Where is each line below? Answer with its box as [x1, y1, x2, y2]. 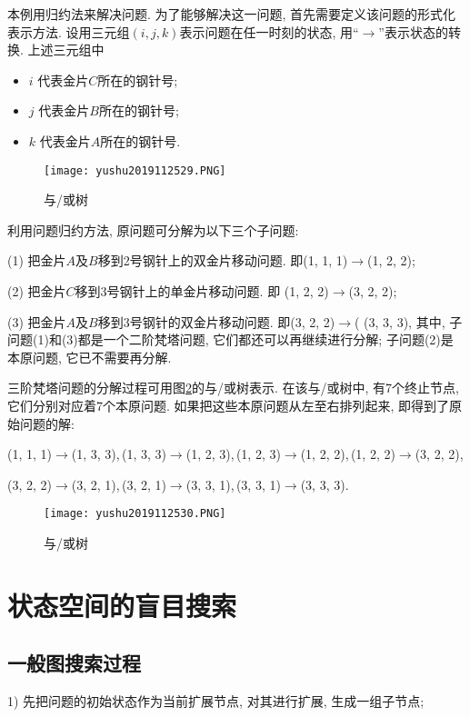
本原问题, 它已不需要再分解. [7, 347, 172, 366]
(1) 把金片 [7, 251, 66, 270]
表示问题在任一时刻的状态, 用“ [179, 22, 359, 41]
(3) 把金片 [7, 312, 66, 331]
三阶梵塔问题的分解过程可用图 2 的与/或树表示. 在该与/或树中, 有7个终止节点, [7, 378, 459, 397]
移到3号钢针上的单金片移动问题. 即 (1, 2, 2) [75, 282, 329, 300]
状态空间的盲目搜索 [7, 586, 237, 623]
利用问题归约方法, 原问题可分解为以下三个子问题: [7, 220, 299, 239]
